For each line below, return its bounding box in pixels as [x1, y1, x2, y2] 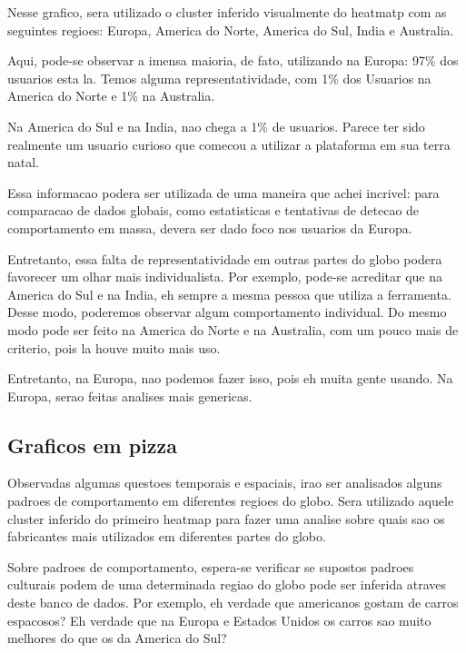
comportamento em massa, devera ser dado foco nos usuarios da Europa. [7, 218, 412, 237]
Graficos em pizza [7, 430, 178, 459]
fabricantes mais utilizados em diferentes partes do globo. [7, 527, 326, 546]
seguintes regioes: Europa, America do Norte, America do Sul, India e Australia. [7, 20, 454, 39]
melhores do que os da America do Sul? [7, 628, 227, 648]
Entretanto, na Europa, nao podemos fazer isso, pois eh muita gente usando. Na [7, 369, 453, 388]
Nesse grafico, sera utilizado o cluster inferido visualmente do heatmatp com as [7, 3, 447, 21]
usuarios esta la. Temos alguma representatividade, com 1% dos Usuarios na [7, 68, 431, 87]
